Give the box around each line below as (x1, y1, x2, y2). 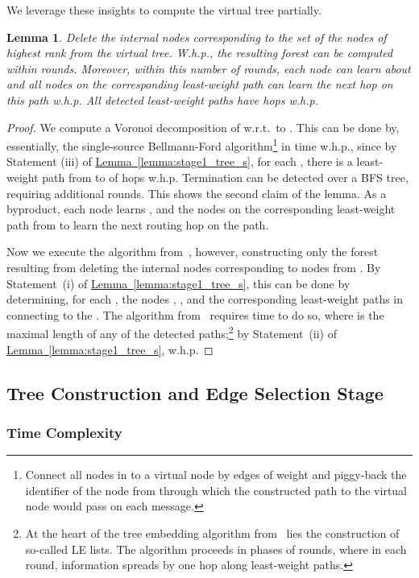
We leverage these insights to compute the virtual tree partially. (6, 2, 322, 18)
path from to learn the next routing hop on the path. (6, 216, 269, 233)
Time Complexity (6, 422, 122, 442)
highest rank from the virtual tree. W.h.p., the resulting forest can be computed (6, 44, 393, 61)
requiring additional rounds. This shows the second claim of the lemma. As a (6, 184, 387, 201)
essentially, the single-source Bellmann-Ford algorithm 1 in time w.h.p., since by (6, 135, 397, 154)
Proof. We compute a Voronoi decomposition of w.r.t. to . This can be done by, (6, 118, 400, 135)
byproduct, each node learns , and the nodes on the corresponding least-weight (6, 200, 396, 217)
